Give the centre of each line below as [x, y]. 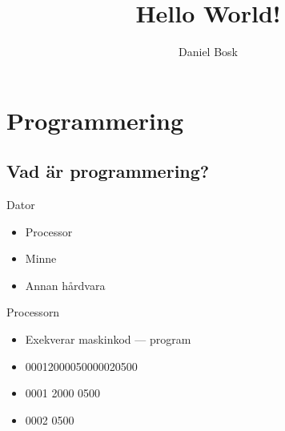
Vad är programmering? [108, 171]
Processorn [33, 312]
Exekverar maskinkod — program [108, 339]
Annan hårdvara [65, 285]
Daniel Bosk [208, 52]
